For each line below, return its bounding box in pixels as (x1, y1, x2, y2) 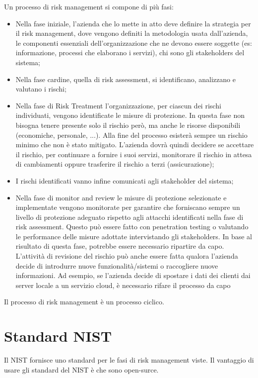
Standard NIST (4, 326, 112, 346)
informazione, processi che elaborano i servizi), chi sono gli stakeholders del (15, 47, 245, 58)
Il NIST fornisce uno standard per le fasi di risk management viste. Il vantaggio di (4, 355, 254, 365)
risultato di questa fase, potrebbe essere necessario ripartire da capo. (15, 241, 224, 251)
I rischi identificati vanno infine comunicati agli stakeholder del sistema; (15, 175, 234, 186)
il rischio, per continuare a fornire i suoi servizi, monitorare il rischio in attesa (15, 149, 252, 159)
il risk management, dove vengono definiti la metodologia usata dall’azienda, (15, 28, 248, 38)
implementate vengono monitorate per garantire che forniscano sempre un (15, 202, 240, 212)
